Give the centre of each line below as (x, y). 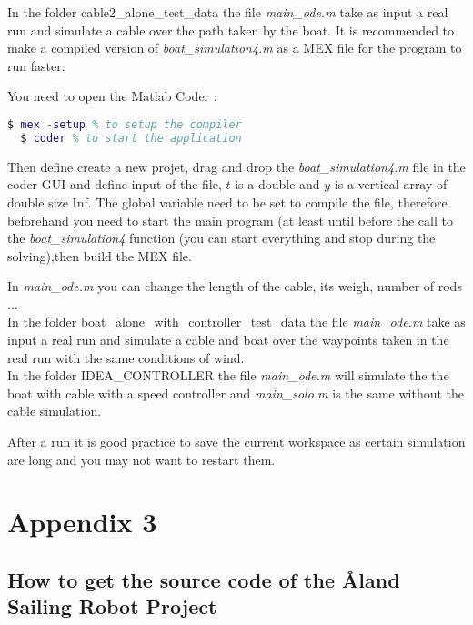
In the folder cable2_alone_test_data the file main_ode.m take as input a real (228, 12)
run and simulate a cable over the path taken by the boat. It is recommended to (231, 30)
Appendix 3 (82, 522)
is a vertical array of (391, 184)
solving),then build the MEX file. (100, 255)
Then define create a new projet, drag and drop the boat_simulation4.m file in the (236, 166)
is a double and (277, 184)
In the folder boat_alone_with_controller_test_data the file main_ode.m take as (236, 322)
